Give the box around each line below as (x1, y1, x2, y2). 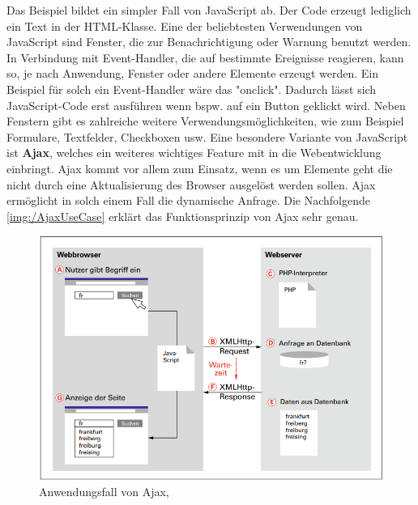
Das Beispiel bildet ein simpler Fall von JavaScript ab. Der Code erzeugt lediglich (6, 2, 412, 18)
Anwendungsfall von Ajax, (39, 483, 169, 500)
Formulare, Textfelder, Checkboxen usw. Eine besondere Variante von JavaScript (6, 128, 408, 145)
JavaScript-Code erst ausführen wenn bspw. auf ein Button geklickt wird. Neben (6, 96, 406, 113)
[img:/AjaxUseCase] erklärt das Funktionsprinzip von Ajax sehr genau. (6, 207, 359, 224)
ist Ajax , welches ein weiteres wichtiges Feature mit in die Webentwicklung (6, 144, 382, 161)
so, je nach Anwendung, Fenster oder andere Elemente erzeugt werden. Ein (6, 65, 379, 82)
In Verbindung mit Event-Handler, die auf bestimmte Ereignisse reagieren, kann (6, 49, 404, 66)
